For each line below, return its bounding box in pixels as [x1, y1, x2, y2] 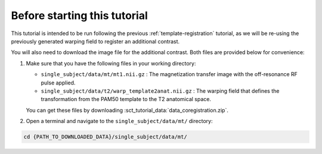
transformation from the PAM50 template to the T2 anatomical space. [41, 96, 212, 103]
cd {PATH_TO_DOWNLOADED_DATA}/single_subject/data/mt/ [23, 134, 187, 140]
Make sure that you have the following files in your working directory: [26, 59, 196, 67]
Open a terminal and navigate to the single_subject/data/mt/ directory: [26, 118, 213, 125]
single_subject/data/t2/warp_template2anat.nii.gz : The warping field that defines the [41, 87, 280, 95]
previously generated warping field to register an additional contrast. [11, 37, 180, 45]
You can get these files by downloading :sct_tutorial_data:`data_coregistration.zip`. [26, 106, 229, 114]
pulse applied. [41, 79, 76, 86]
